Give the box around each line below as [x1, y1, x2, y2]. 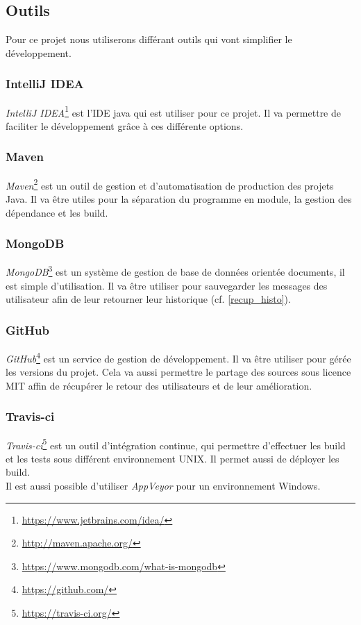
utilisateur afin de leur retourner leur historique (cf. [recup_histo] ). [6, 292, 291, 306]
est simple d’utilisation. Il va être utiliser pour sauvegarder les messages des [6, 278, 328, 292]
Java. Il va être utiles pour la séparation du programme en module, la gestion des [6, 191, 352, 206]
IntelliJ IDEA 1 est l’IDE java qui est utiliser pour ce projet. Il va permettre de [6, 103, 341, 119]
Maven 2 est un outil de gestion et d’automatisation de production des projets [6, 176, 334, 192]
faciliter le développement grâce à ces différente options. [6, 118, 244, 133]
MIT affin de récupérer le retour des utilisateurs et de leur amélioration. [6, 378, 312, 392]
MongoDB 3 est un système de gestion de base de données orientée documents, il [6, 262, 345, 278]
